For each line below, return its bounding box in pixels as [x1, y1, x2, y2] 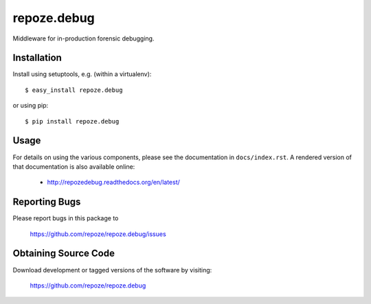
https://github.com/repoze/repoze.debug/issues [30, 230, 166, 238]
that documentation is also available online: [12, 162, 135, 171]
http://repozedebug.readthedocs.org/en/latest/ [47, 178, 180, 187]
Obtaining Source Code [12, 248, 115, 259]
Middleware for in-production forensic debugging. [12, 34, 155, 43]
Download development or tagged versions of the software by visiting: [12, 266, 212, 274]
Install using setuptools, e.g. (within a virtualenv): [12, 70, 152, 78]
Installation [12, 52, 62, 64]
